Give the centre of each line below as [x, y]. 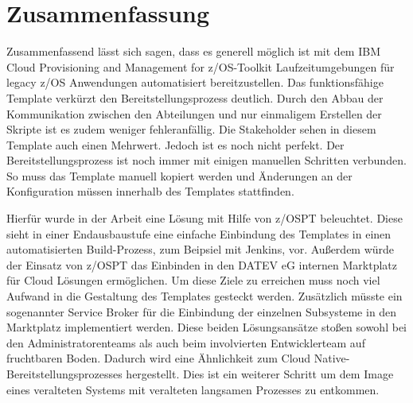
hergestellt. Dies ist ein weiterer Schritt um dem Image [260, 374]
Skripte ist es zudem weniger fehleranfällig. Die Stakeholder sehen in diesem [191, 129]
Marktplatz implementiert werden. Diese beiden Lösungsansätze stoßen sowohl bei [206, 327]
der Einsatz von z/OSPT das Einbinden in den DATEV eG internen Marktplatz [202, 264]
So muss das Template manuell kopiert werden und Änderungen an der [179, 175]
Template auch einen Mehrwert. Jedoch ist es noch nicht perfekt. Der [175, 144]
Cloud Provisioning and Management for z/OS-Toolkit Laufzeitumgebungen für [201, 66]
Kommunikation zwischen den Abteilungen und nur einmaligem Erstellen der [194, 113]
